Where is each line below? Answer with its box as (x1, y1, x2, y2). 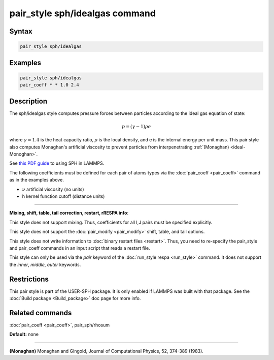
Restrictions (9, 275, 49, 283)
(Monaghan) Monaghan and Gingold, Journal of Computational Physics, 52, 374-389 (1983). (9, 348, 204, 354)
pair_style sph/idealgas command (9, 8, 156, 19)
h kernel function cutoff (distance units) (22, 193, 105, 199)
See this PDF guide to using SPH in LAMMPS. (9, 160, 105, 166)
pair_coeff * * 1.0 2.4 (20, 82, 80, 88)
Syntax (9, 27, 32, 36)
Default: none (9, 331, 39, 338)
